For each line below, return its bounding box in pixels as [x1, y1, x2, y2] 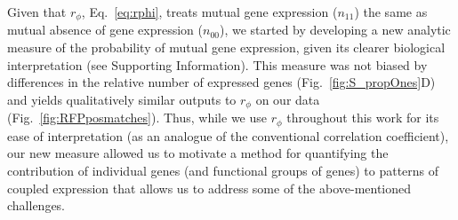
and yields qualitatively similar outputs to [7, 90, 237, 108]
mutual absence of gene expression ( [7, 20, 203, 39]
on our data [255, 90, 320, 108]
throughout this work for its [286, 108, 439, 127]
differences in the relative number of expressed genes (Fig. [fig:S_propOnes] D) [7, 73, 436, 91]
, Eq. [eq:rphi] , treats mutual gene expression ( [81, 3, 338, 20]
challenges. [7, 196, 66, 215]
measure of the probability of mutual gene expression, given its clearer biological [7, 38, 446, 57]
